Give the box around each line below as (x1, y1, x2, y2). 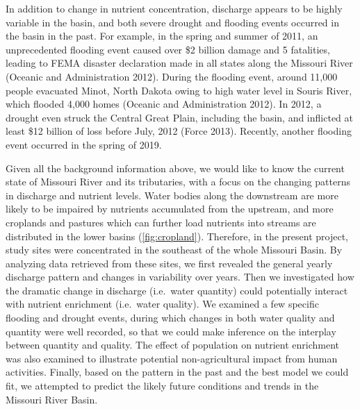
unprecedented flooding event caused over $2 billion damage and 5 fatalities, (6, 42, 330, 56)
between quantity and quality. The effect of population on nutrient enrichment (6, 337, 340, 352)
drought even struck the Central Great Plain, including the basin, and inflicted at (6, 110, 353, 124)
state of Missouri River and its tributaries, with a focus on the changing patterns (6, 174, 351, 189)
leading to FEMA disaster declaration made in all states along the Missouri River (6, 56, 353, 70)
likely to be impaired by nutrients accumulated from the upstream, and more (6, 201, 334, 216)
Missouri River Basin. (6, 392, 98, 406)
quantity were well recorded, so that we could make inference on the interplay (6, 324, 336, 338)
